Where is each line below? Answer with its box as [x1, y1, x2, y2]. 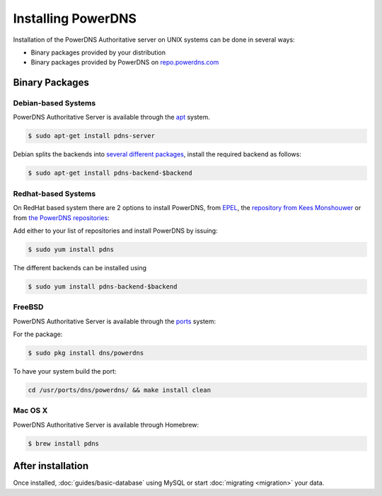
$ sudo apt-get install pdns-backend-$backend [28, 169, 192, 177]
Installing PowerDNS [13, 11, 137, 26]
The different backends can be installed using [13, 263, 147, 272]
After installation [13, 460, 88, 472]
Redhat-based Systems [13, 188, 96, 198]
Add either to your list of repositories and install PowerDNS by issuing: [13, 226, 219, 235]
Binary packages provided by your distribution [30, 48, 166, 57]
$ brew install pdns [28, 439, 99, 447]
